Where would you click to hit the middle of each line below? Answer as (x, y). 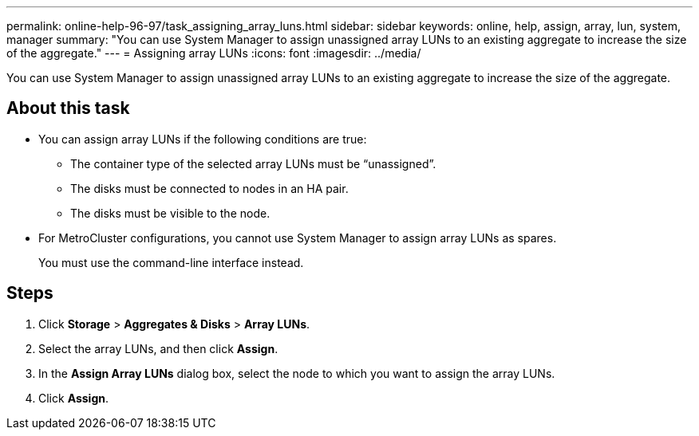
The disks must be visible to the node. (170, 213)
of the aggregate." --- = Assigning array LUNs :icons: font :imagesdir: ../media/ (214, 53)
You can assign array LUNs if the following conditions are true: (203, 139)
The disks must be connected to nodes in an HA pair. (209, 188)
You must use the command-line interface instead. (171, 262)
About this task (68, 108)
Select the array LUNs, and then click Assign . (158, 348)
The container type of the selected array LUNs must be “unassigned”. (253, 163)
